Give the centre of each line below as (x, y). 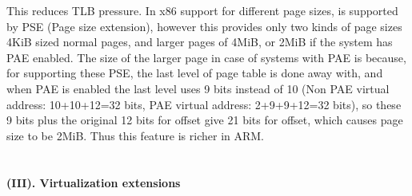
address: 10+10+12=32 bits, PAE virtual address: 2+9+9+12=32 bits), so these (204, 104)
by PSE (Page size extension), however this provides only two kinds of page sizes (204, 26)
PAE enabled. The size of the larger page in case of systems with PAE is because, (206, 57)
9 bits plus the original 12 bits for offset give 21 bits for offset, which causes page (205, 120)
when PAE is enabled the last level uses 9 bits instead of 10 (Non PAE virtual (198, 88)
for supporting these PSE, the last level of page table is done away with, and (195, 73)
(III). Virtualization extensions (94, 182)
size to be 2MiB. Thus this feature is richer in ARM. (136, 135)
